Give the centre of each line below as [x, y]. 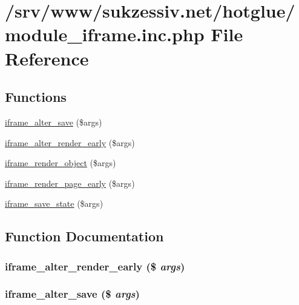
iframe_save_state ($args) [54, 203]
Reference [47, 58]
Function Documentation [84, 236]
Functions [36, 97]
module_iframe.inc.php [105, 34]
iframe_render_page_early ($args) [70, 183]
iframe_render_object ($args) [61, 163]
